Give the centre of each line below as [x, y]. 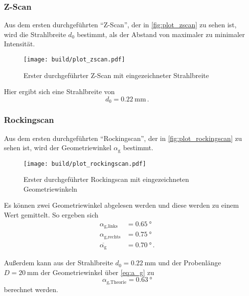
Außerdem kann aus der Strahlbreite [59, 263]
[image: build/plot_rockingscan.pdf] [85, 164]
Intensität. [20, 44]
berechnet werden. [31, 289]
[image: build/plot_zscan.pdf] [74, 59]
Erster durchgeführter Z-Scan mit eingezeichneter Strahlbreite [116, 75]
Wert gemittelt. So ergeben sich [51, 215]
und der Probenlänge [190, 263]
